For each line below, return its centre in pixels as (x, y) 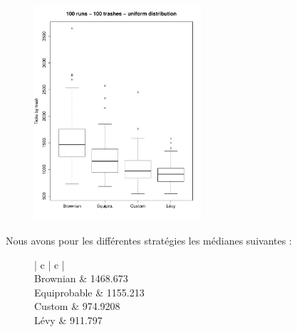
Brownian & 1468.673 (81, 278)
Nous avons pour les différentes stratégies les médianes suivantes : (149, 240)
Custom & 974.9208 (77, 306)
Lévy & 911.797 (68, 320)
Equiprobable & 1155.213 (89, 292)
